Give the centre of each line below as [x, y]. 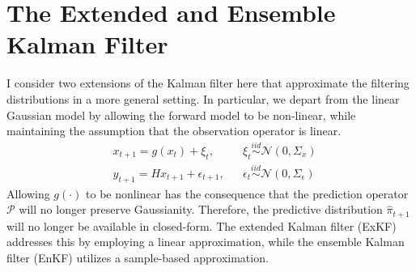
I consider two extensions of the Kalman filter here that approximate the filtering [208, 83]
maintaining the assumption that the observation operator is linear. [174, 131]
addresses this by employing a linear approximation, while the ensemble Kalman [206, 242]
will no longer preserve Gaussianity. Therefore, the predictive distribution [201, 209]
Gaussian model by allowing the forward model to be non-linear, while [181, 115]
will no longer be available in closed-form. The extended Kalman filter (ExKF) [202, 225]
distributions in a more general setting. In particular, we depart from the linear [203, 98]
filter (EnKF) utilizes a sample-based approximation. [138, 258]
